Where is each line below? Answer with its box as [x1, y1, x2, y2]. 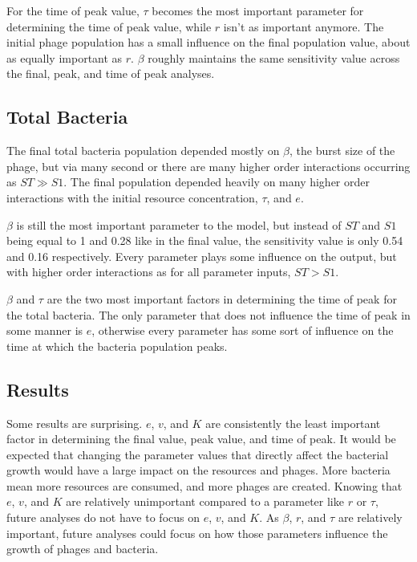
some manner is [6, 322, 83, 339]
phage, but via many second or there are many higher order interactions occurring [6, 157, 411, 174]
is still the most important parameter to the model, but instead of [16, 216, 342, 233]
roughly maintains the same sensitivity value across [148, 49, 400, 66]
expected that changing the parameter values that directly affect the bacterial [6, 446, 389, 462]
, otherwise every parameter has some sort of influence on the [91, 322, 394, 339]
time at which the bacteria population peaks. [6, 337, 228, 354]
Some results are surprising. [6, 414, 143, 431]
